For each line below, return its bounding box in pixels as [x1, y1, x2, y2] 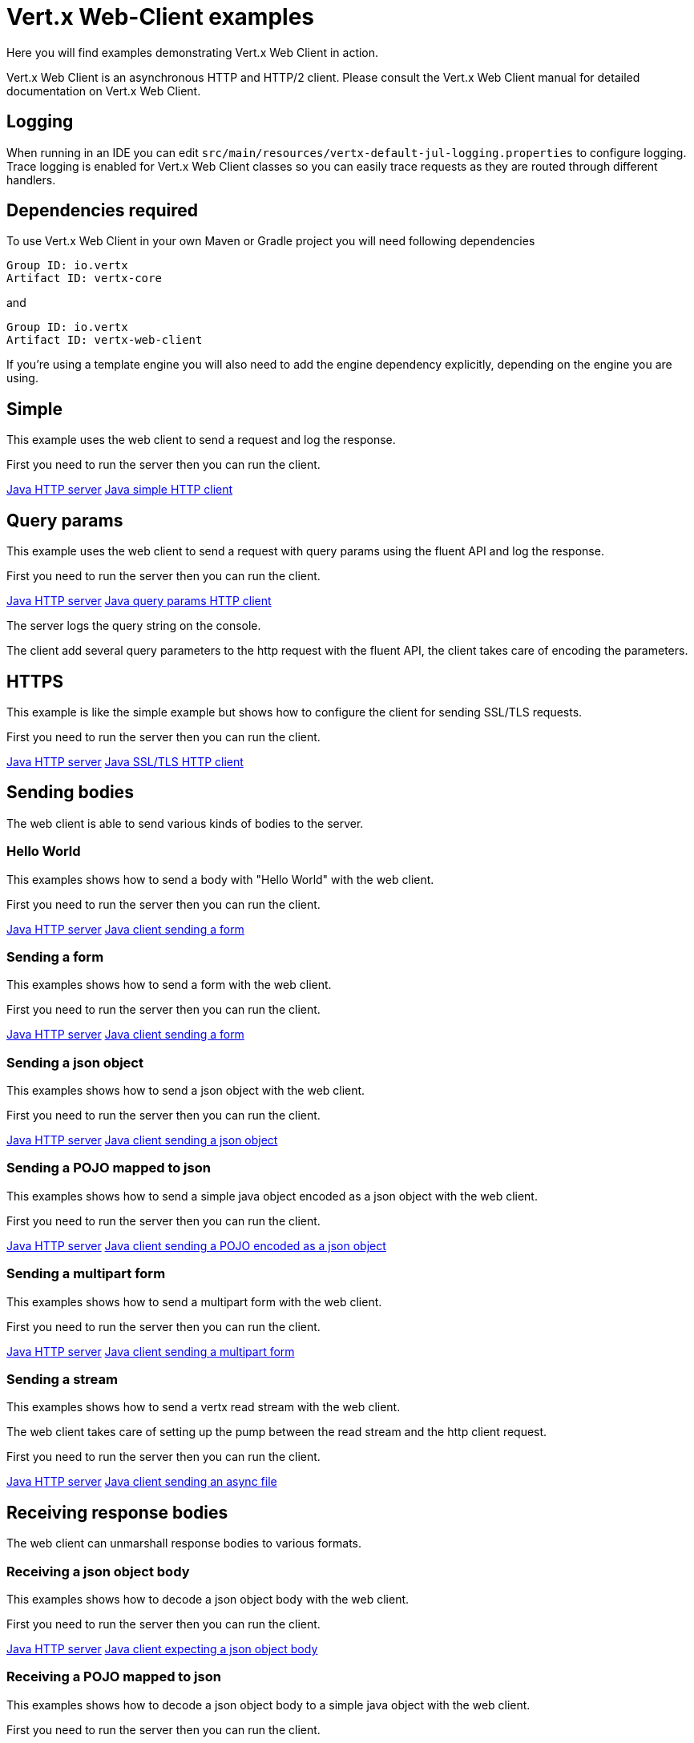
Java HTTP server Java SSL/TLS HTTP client [6, 754, 244, 769]
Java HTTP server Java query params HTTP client [6, 594, 272, 608]
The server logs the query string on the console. [6, 619, 261, 633]
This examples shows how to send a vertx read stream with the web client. [6, 1400, 401, 1414]
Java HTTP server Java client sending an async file [6, 1475, 277, 1489]
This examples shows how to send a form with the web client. [6, 978, 332, 992]
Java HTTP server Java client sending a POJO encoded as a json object [6, 1238, 386, 1253]
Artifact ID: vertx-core [6, 272, 162, 285]
